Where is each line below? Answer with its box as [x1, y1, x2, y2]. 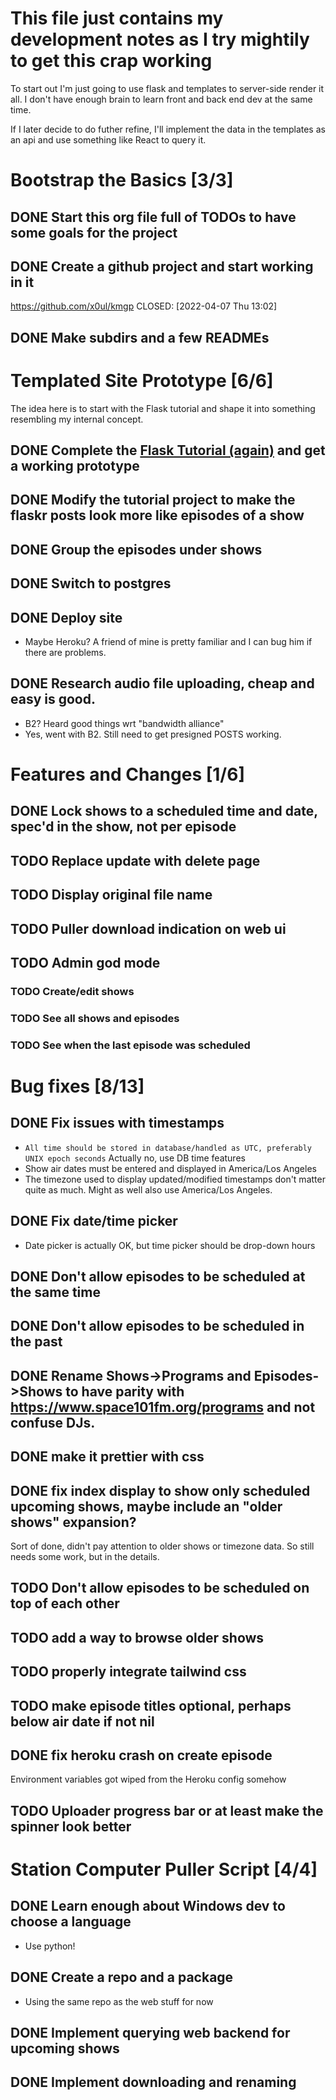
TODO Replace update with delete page [10, 852, 261, 869]
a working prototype [10, 458, 140, 475]
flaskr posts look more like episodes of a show [10, 507, 305, 524]
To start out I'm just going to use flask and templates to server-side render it [10, 82, 325, 94]
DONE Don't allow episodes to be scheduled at [10, 1268, 306, 1285]
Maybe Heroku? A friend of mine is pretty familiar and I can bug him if [24, 636, 313, 648]
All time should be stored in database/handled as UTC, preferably [24, 1143, 312, 1153]
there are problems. [24, 647, 107, 659]
